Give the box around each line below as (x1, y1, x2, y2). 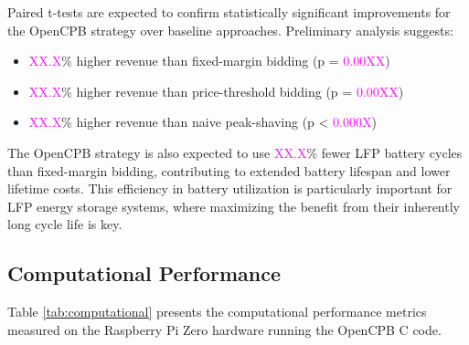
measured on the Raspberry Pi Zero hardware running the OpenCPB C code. (7, 319, 442, 339)
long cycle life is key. (7, 214, 123, 234)
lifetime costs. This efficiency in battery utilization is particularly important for (7, 179, 453, 198)
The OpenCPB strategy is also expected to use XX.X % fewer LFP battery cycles (7, 142, 463, 162)
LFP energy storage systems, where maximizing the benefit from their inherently (7, 196, 460, 215)
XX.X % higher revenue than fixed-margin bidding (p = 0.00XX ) (28, 51, 390, 70)
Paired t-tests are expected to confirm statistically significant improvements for (7, 3, 451, 21)
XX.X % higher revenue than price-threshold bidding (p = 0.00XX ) (28, 81, 404, 100)
